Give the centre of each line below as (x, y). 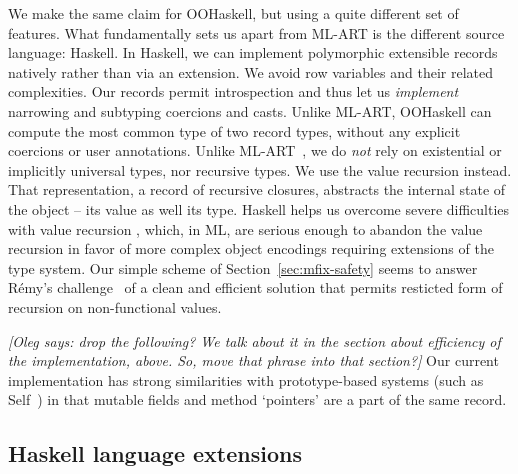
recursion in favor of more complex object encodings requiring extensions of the (251, 248)
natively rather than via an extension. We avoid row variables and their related (250, 71)
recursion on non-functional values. (115, 306)
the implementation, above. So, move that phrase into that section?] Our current (253, 360)
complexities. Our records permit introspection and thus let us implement (233, 91)
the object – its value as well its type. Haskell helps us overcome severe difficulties (259, 208)
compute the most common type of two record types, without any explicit (234, 130)
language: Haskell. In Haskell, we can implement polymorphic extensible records (253, 52)
